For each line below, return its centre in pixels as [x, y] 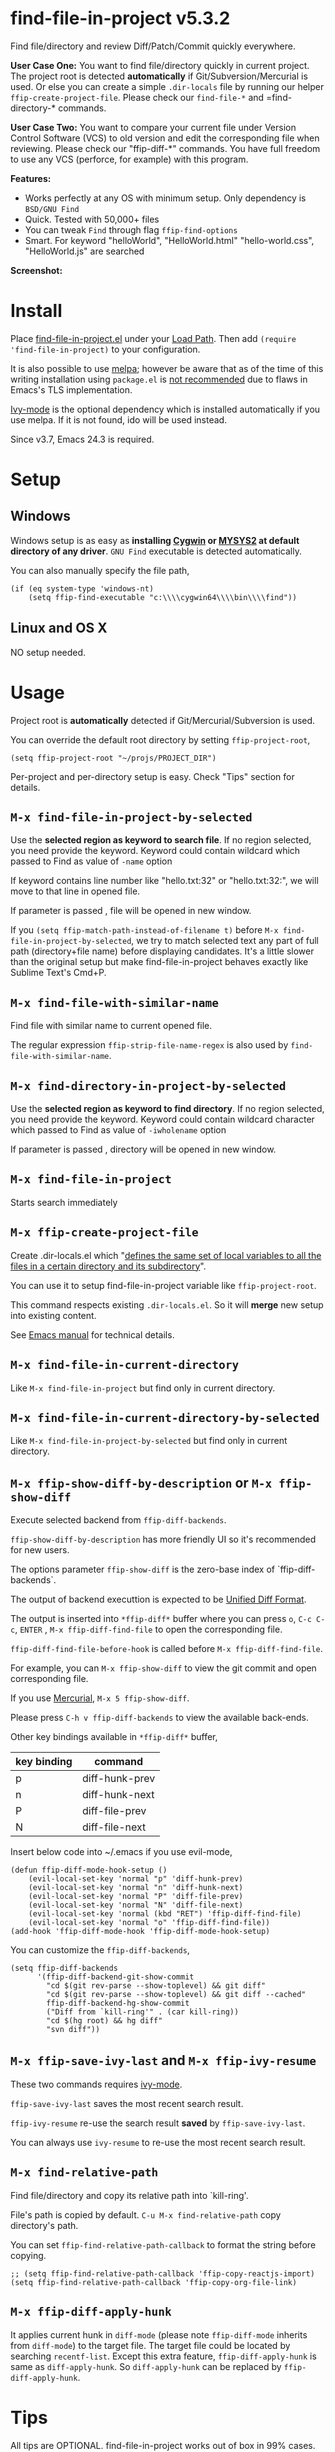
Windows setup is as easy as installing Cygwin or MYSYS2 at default [155, 540]
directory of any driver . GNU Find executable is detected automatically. [156, 551]
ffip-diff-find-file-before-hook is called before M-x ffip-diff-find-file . [166, 1649]
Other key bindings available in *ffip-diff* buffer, [114, 1737]
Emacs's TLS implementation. [71, 389]
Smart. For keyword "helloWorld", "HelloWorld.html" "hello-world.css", [169, 240]
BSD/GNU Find [52, 209]
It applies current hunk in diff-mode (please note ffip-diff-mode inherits [159, 2334]
